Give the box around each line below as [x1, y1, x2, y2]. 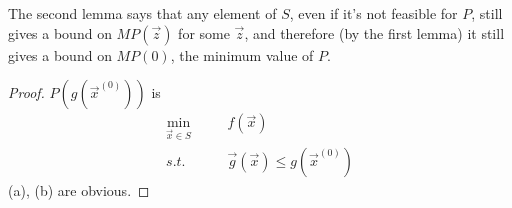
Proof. [8, 82, 45, 103]
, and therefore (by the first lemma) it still [244, 22, 505, 43]
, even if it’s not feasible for [289, 3, 458, 23]
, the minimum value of [170, 44, 314, 65]
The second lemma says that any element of [8, 3, 277, 23]
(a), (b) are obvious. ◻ [8, 180, 150, 201]
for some [178, 22, 230, 43]
